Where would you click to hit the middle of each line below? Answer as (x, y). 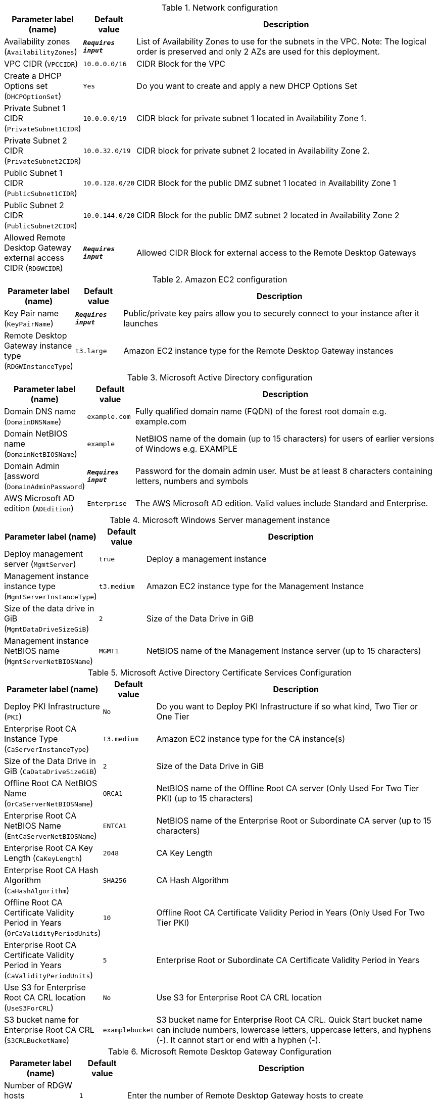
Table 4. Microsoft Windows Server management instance (220, 520)
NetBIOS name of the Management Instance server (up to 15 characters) (284, 651)
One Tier (173, 716)
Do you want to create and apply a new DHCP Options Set (247, 86)
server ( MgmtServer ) (40, 564)
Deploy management (43, 554)
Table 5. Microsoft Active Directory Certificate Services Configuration (220, 673)
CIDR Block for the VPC (181, 64)
